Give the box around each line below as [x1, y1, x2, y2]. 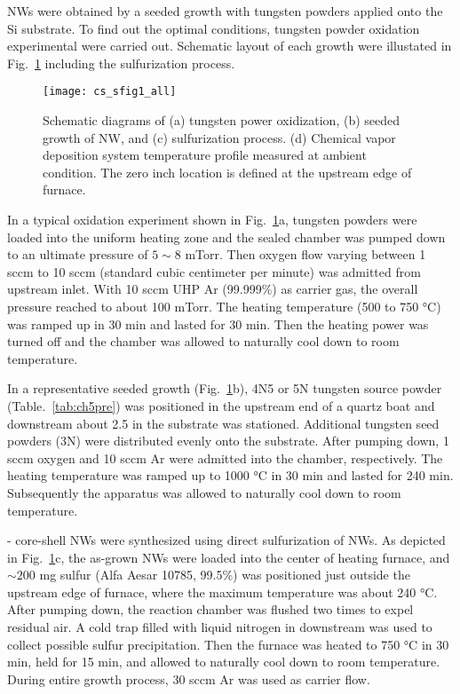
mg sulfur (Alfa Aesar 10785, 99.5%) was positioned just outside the [39, 565, 410, 584]
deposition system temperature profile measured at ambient [43, 146, 367, 164]
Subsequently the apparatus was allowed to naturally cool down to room [7, 483, 401, 501]
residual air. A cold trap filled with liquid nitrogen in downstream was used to [7, 618, 432, 636]
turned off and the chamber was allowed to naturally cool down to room [7, 332, 400, 351]
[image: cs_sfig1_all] [43, 85, 177, 99]
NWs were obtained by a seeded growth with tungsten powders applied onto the [7, 2, 443, 20]
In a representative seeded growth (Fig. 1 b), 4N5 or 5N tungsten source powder [7, 379, 442, 398]
